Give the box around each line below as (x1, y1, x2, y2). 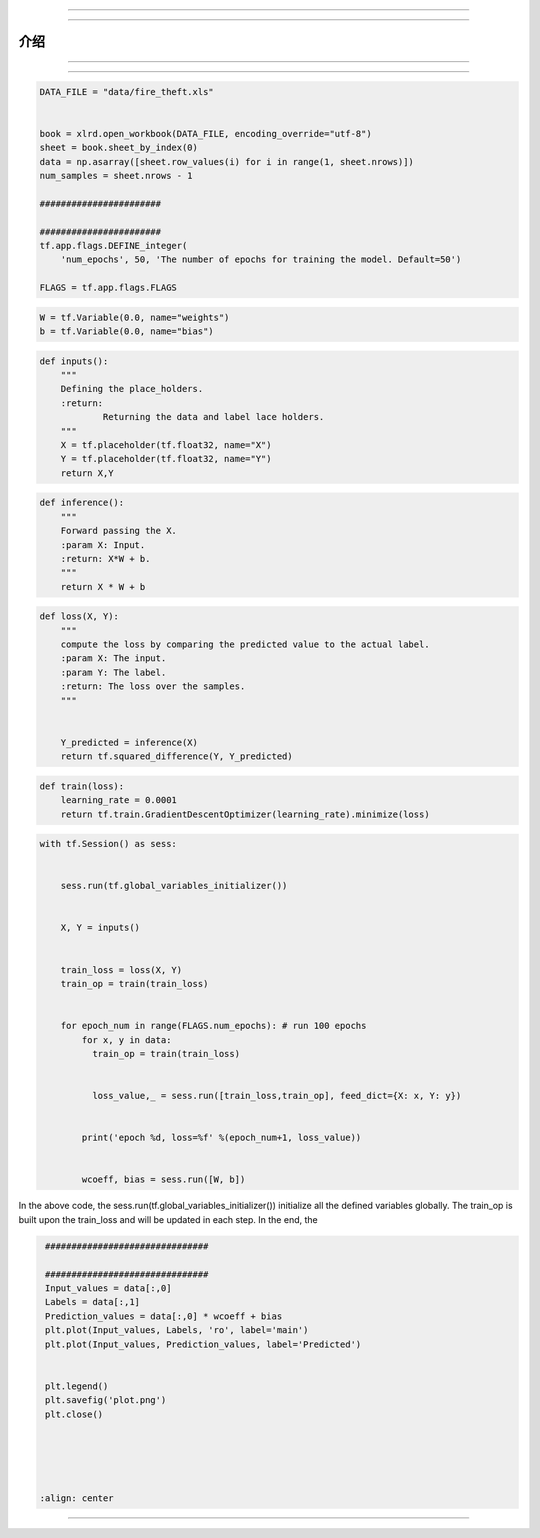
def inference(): (39, 497, 125, 509)
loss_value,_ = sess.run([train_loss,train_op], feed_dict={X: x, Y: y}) (91, 1090, 462, 1102)
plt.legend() (45, 1380, 109, 1392)
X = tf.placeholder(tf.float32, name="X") (60, 439, 272, 450)
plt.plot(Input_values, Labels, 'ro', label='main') (45, 1325, 309, 1336)
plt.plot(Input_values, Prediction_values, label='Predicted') (45, 1338, 362, 1350)
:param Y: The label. (60, 666, 167, 678)
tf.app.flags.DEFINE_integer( (39, 240, 188, 251)
